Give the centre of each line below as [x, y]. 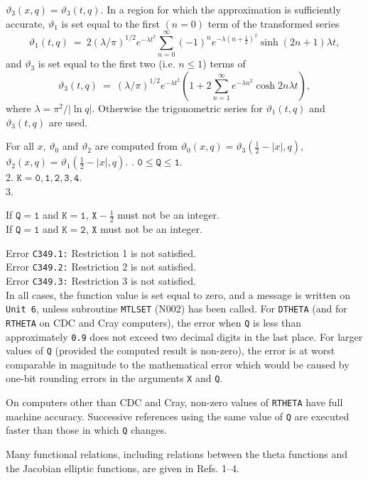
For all [20, 146]
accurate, [26, 23]
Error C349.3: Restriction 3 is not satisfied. [101, 281]
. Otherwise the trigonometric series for [177, 108]
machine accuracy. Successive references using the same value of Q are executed [178, 416]
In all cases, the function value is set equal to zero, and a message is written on [178, 294]
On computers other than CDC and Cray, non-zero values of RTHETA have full [174, 402]
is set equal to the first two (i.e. [107, 64]
